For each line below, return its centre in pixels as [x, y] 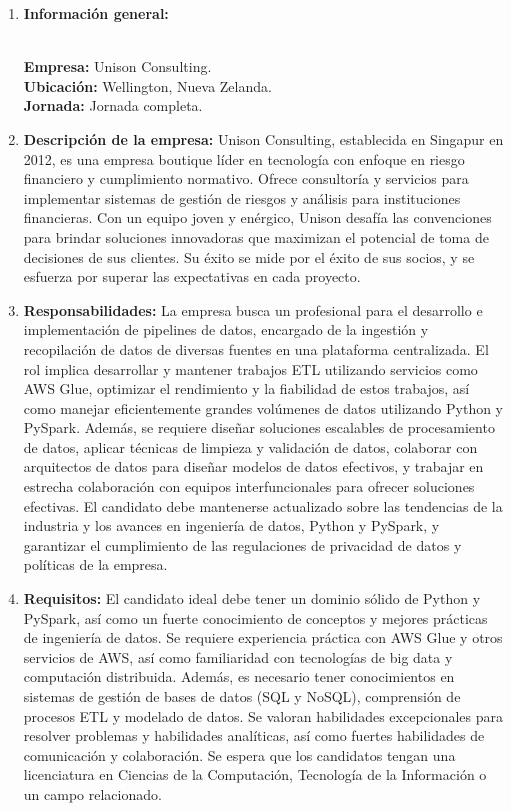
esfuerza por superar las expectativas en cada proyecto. [192, 276]
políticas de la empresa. [95, 564]
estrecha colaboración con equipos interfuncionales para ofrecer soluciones [249, 486]
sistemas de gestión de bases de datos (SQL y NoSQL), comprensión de [242, 696]
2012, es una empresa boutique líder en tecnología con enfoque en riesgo [244, 158]
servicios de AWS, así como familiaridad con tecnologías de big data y [238, 656]
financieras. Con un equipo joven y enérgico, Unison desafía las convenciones [257, 217]
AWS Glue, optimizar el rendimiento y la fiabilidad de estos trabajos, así [246, 388]
